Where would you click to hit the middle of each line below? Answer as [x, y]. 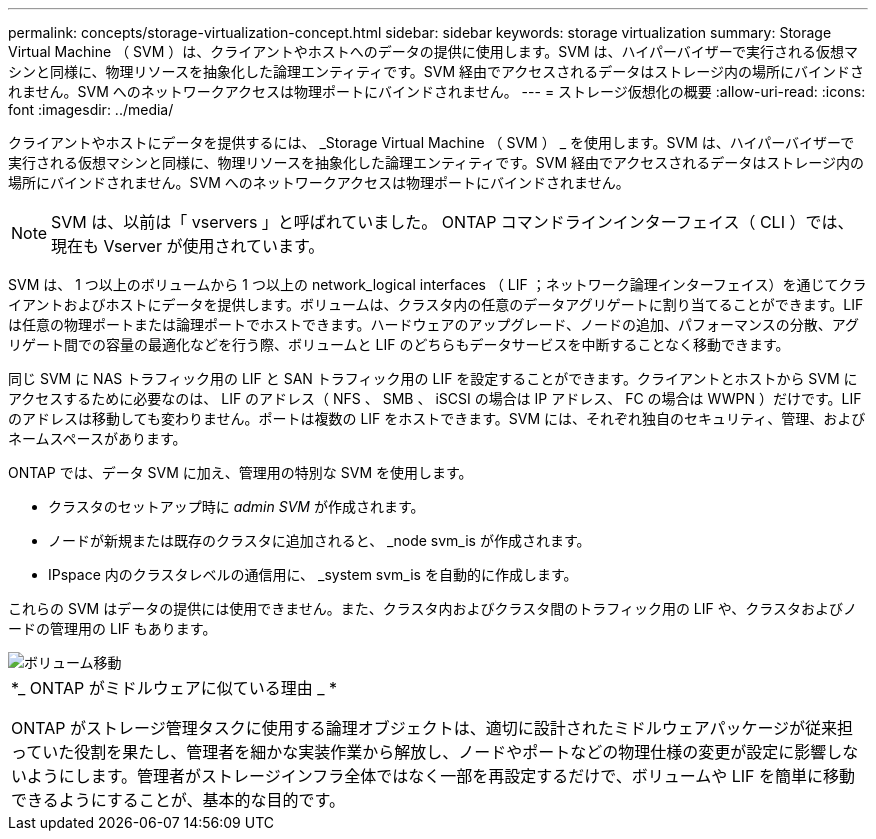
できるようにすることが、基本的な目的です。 [178, 800]
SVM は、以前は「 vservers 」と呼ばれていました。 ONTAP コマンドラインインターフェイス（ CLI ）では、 [452, 222]
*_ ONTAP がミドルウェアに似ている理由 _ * [174, 688]
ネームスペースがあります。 [97, 438]
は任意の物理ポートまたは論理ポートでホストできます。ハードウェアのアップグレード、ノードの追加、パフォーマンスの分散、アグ [434, 324]
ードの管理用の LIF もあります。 [112, 628]
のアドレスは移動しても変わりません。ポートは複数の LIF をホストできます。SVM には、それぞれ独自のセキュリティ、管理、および [437, 418]
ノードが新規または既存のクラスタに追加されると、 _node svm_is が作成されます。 [319, 540]
